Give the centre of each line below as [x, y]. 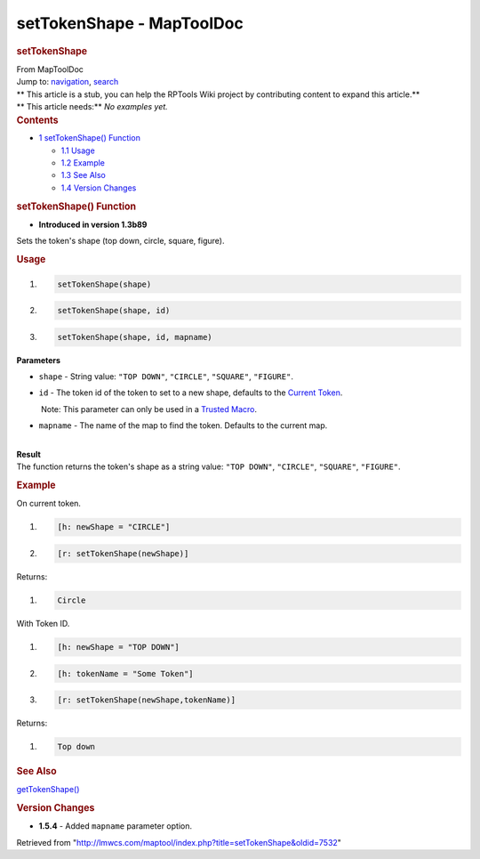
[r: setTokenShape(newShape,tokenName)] [146, 700]
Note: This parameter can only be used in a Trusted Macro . [149, 409]
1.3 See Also [84, 175]
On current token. [49, 504]
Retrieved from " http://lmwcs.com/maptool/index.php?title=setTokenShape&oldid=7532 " [179, 842]
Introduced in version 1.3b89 [93, 224]
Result [29, 454]
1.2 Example [83, 163]
